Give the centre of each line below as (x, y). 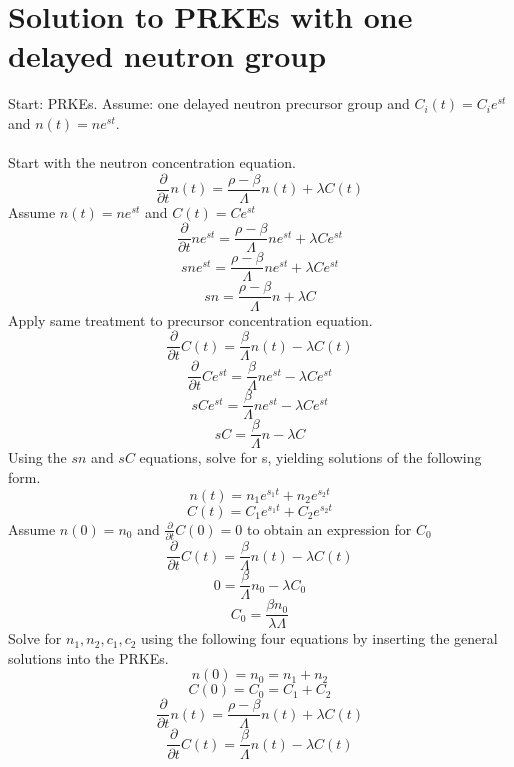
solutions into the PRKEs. (88, 657)
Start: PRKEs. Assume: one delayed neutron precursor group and (209, 103)
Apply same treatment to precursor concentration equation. (190, 319)
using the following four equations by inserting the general (319, 638)
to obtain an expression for (329, 528)
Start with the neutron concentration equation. (152, 162)
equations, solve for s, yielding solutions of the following (310, 457)
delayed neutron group (167, 55)
